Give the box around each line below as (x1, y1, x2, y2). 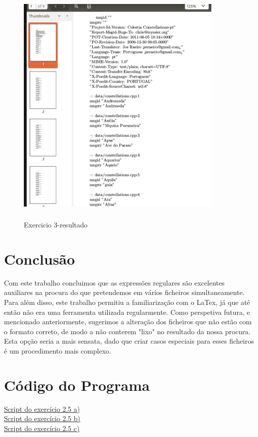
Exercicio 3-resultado (24, 219, 88, 230)
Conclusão (4, 248, 75, 269)
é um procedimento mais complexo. (4, 346, 111, 356)
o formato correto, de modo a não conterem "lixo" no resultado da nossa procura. (4, 326, 251, 336)
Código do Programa (4, 374, 150, 395)
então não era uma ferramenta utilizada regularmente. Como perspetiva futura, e (4, 306, 250, 317)
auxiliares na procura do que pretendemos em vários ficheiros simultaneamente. (4, 287, 245, 297)
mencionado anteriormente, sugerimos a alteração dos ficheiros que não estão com (4, 316, 252, 327)
